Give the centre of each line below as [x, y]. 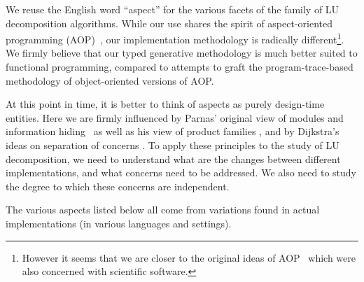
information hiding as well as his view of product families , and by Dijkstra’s [173, 131]
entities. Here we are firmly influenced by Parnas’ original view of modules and [175, 117]
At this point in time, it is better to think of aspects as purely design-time [165, 104]
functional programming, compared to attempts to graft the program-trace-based [180, 67]
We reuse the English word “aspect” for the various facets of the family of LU [173, 9]
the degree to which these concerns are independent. [118, 186]
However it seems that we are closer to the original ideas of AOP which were [189, 257]
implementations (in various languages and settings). [119, 223]
